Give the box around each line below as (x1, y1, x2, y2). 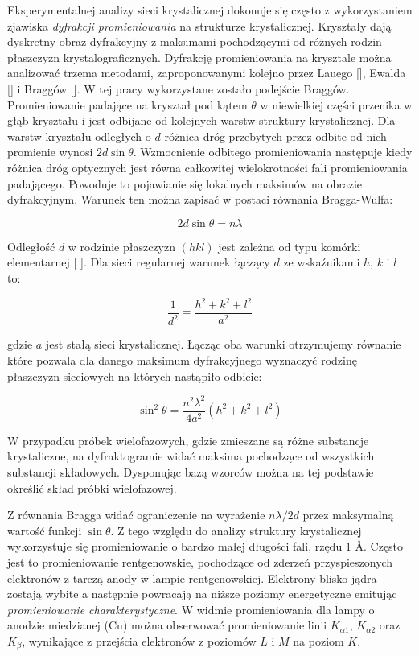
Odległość (7, 237, 55, 254)
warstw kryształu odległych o (7, 127, 151, 144)
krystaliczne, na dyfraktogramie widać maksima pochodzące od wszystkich (7, 448, 375, 464)
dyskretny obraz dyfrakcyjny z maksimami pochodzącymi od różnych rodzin (7, 33, 382, 50)
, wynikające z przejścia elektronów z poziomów (22, 632, 257, 649)
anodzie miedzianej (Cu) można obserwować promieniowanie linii (7, 617, 327, 633)
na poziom (293, 632, 344, 649)
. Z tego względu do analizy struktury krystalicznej (110, 522, 362, 538)
